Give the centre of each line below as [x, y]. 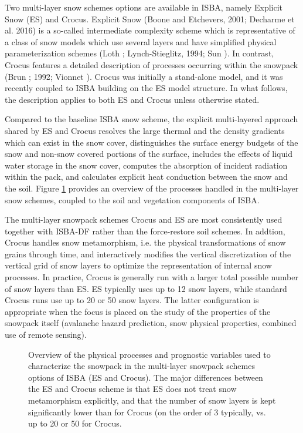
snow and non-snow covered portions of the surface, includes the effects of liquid [149, 154]
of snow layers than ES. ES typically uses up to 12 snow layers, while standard [146, 288]
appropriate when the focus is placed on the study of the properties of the [138, 311]
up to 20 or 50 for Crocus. [75, 423]
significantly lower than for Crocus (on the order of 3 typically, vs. [147, 412]
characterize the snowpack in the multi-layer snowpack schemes [142, 366]
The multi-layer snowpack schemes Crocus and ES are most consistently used [144, 219]
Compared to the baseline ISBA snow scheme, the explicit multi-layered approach [151, 119]
